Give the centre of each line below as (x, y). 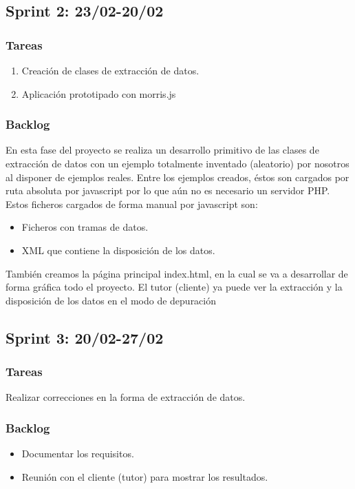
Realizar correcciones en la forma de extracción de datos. (126, 397)
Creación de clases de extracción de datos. (110, 70)
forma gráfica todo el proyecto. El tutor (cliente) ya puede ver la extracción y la (174, 287)
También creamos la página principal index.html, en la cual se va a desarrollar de (177, 273)
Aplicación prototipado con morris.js (99, 93)
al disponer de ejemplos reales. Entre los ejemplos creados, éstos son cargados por (177, 177)
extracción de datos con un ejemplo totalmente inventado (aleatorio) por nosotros (177, 163)
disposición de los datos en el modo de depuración (111, 300)
